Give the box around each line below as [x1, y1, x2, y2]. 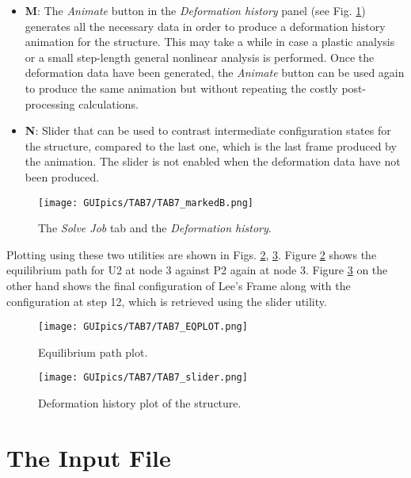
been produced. [25, 168, 100, 185]
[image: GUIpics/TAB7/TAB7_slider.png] [38, 372, 248, 384]
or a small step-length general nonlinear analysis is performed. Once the [25, 48, 375, 65]
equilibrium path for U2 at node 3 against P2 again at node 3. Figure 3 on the [6, 262, 388, 278]
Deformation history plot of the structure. [38, 395, 242, 411]
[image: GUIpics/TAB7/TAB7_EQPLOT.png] [38, 321, 248, 333]
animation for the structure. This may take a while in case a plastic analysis [25, 33, 395, 50]
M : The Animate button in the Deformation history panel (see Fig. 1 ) [25, 2, 366, 18]
